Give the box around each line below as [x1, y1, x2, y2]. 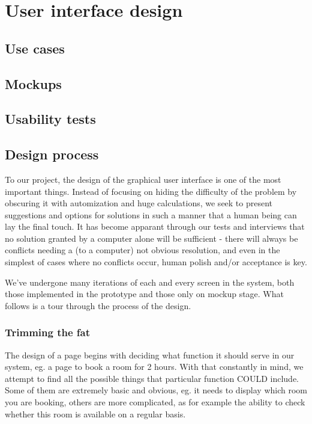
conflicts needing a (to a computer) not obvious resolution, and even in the [5, 244, 280, 256]
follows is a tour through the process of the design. [5, 299, 191, 312]
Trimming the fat [5, 325, 91, 340]
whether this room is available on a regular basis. [5, 407, 186, 420]
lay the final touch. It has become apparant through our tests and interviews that [5, 220, 305, 233]
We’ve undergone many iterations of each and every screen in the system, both [5, 275, 295, 288]
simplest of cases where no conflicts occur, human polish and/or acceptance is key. [5, 256, 307, 268]
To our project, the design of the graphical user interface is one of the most [5, 173, 281, 185]
